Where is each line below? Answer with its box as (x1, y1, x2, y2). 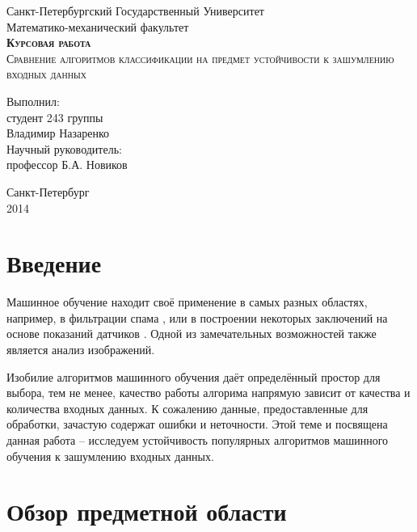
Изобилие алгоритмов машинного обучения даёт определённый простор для (6, 368, 381, 385)
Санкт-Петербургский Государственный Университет (6, 2, 264, 19)
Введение (6, 247, 102, 280)
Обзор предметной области (6, 495, 287, 528)
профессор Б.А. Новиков (6, 156, 128, 173)
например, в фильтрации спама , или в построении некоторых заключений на (6, 309, 388, 326)
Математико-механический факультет (6, 18, 189, 35)
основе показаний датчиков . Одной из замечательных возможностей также (6, 325, 377, 342)
